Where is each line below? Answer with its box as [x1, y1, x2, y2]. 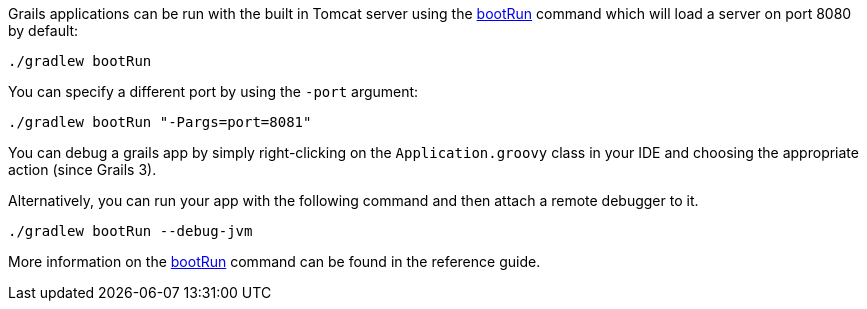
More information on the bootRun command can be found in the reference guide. [8, 253, 541, 270]
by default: [8, 22, 79, 39]
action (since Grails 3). [8, 161, 157, 178]
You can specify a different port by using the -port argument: [8, 83, 419, 100]
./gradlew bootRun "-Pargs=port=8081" [8, 114, 312, 130]
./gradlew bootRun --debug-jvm [8, 223, 253, 239]
